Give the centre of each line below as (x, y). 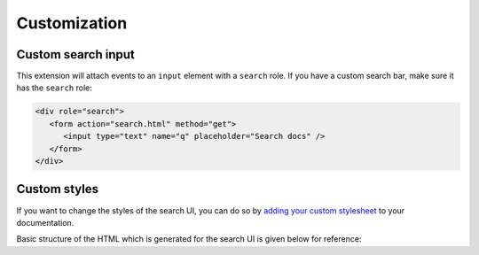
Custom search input (75, 54)
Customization (72, 23)
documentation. (45, 222)
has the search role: (54, 88)
